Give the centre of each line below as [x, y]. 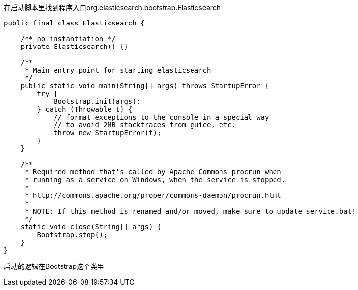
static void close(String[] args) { [91, 227]
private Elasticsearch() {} [74, 47]
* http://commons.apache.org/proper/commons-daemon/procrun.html [153, 195]
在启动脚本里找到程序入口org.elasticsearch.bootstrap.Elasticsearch [112, 8]
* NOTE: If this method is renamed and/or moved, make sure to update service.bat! [190, 211]
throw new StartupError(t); [108, 133]
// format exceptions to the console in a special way [161, 117]
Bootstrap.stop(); [72, 235]
